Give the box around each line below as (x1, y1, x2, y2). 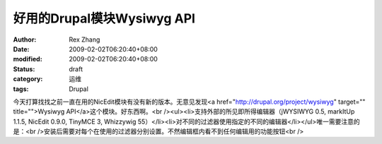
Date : (13, 44, 30, 53)
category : (13, 75, 43, 83)
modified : (13, 55, 42, 64)
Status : (13, 64, 35, 73)
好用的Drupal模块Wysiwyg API (13, 11, 196, 26)
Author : (13, 35, 37, 44)
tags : (13, 85, 29, 93)
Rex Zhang (69, 35, 100, 44)
